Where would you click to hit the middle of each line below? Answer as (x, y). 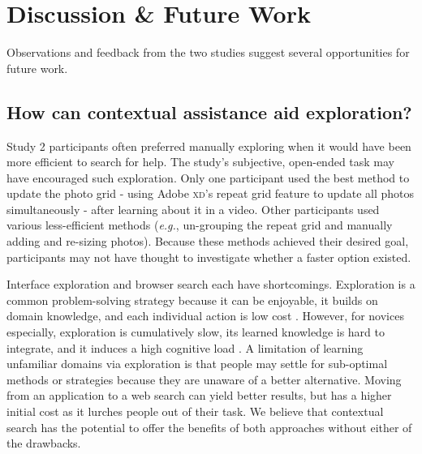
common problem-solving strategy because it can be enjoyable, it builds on (192, 300)
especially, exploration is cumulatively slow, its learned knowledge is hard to (196, 332)
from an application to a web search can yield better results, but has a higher (199, 395)
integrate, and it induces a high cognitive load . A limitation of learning (185, 347)
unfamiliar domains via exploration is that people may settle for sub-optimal (197, 364)
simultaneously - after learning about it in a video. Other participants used (193, 209)
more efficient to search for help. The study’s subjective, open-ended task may (201, 162)
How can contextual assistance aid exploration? (209, 111)
